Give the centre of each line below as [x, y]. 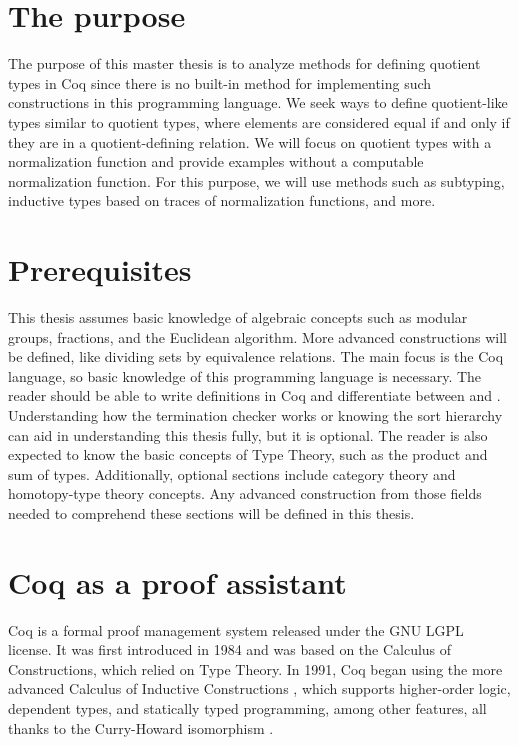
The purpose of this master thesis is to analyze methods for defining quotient [244, 63]
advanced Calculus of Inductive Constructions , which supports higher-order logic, [259, 688]
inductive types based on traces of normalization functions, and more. [222, 200]
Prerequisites [100, 269]
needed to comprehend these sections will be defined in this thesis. [211, 512]
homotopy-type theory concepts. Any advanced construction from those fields [245, 493]
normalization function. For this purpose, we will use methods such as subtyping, [256, 180]
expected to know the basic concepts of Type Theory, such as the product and [248, 454]
